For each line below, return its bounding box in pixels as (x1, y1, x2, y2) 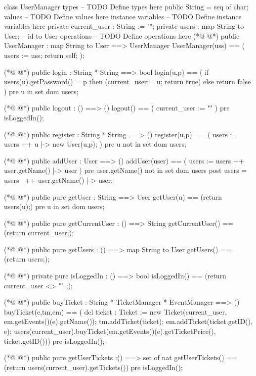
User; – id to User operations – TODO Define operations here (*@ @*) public (4, 30, 240, 41)
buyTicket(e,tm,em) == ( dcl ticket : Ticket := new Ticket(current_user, (4, 306, 227, 317)
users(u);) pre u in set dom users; (4, 201, 105, 212)
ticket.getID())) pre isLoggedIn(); (4, 335, 105, 346)
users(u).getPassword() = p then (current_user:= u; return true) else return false (4, 76, 251, 87)
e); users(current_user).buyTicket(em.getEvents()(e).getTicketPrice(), (4, 326, 216, 336)
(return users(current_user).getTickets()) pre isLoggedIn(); (4, 362, 183, 372)
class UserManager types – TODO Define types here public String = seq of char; (4, 1, 249, 11)
